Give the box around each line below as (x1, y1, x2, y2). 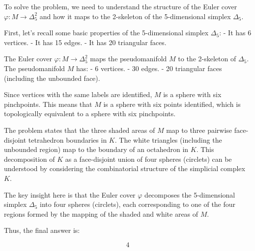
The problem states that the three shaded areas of (4, 125, 155, 135)
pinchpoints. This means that (4, 99, 92, 109)
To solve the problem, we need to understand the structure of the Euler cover (4, 1, 237, 11)
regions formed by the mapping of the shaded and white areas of (4, 208, 198, 219)
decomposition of (4, 153, 55, 164)
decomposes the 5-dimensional (144, 189, 235, 200)
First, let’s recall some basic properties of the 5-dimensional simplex (4, 27, 209, 38)
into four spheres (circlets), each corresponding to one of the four (40, 199, 236, 209)
